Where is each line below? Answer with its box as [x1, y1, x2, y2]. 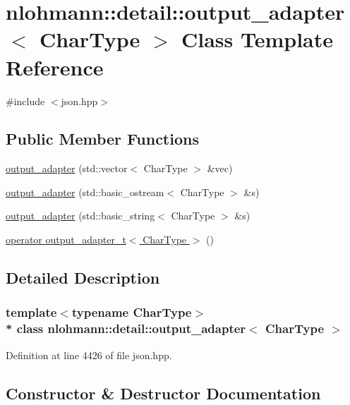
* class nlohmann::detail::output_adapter [6, 320, 246, 337]
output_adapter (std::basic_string [6, 208, 155, 223]
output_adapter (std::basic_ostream [6, 184, 164, 199]
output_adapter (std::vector [6, 161, 128, 176]
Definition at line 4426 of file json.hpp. [6, 347, 172, 362]
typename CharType [71, 303, 192, 321]
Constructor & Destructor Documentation [6, 382, 321, 404]
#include [6, 93, 45, 108]
